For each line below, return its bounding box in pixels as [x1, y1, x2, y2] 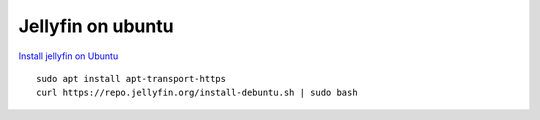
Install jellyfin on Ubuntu [18, 50, 119, 62]
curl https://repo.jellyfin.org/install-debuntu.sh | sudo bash [36, 87, 359, 99]
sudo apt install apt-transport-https [36, 73, 227, 84]
